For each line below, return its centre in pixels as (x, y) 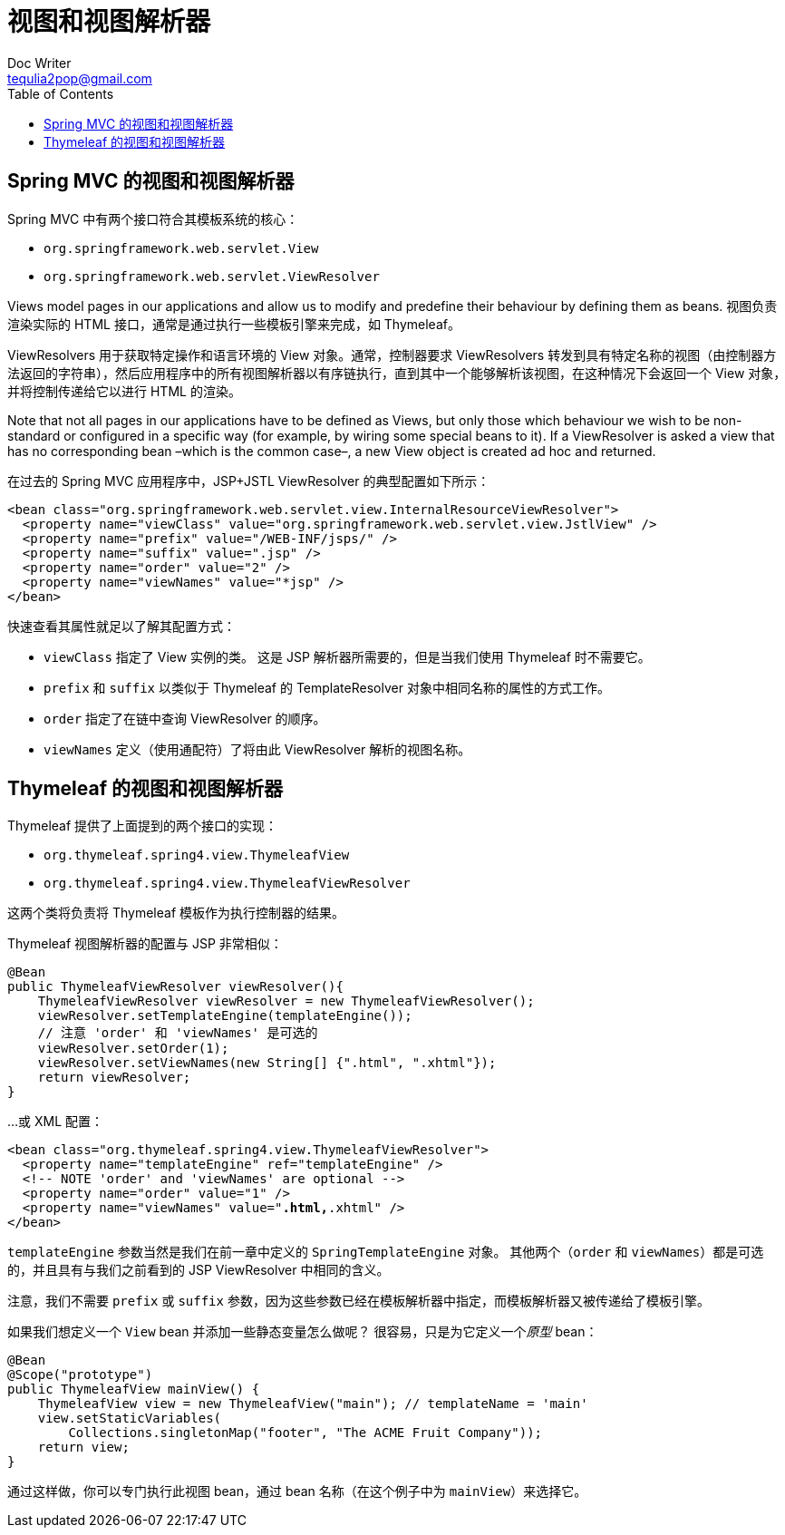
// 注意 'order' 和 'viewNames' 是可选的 (178, 1033)
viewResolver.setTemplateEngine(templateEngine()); (225, 1016)
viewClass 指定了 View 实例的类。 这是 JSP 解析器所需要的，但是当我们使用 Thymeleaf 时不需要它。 (347, 656)
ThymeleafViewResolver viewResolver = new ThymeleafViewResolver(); (286, 1001)
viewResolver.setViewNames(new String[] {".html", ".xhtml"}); (267, 1063)
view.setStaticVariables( (130, 1418)
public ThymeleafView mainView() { (134, 1389)
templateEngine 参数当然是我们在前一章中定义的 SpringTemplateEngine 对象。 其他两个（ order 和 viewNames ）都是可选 (386, 1252)
